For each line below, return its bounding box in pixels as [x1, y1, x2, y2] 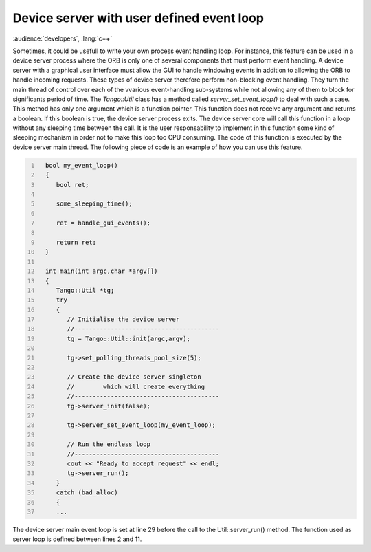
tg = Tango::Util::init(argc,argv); [67, 334, 190, 342]
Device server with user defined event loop [12, 10, 265, 25]
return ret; [56, 238, 96, 246]
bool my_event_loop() [45, 162, 118, 169]
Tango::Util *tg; [56, 286, 115, 294]
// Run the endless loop [67, 441, 151, 448]
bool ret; [56, 181, 89, 188]
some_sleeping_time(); [56, 200, 133, 208]
